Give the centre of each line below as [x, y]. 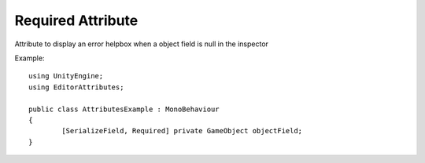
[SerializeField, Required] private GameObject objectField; [182, 131]
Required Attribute [76, 20]
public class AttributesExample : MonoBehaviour [124, 109]
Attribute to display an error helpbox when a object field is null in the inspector [142, 44]
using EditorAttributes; [76, 87]
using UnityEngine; [66, 76]
